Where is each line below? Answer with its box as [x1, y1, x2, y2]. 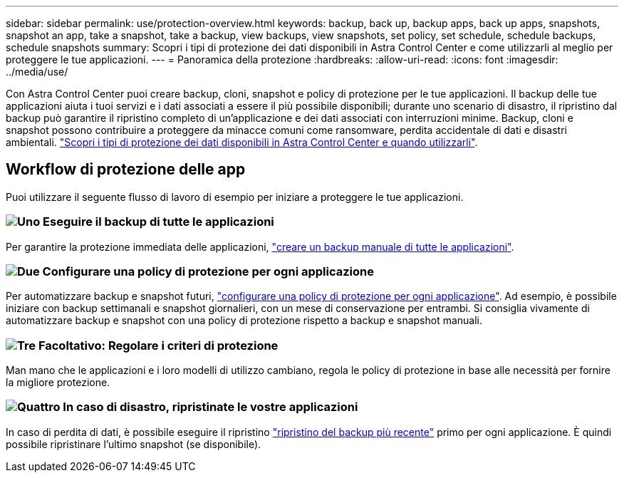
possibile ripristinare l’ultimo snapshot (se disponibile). [6, 437, 261, 450]
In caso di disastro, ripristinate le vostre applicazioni [63, 400, 358, 415]
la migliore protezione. [6, 376, 110, 389]
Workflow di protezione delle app [6, 160, 246, 179]
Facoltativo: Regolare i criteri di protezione [38, 338, 279, 353]
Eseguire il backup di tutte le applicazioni [43, 214, 274, 229]
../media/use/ [6, 66, 68, 78]
